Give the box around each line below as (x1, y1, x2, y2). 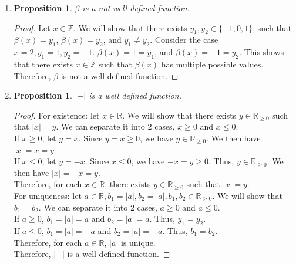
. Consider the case (150, 33, 218, 46)
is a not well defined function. (82, 2, 190, 13)
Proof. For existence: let (14, 109, 100, 121)
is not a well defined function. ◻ (60, 69, 179, 82)
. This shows (239, 46, 284, 58)
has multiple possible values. (161, 57, 264, 70)
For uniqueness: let (14, 189, 82, 201)
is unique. (120, 236, 156, 248)
